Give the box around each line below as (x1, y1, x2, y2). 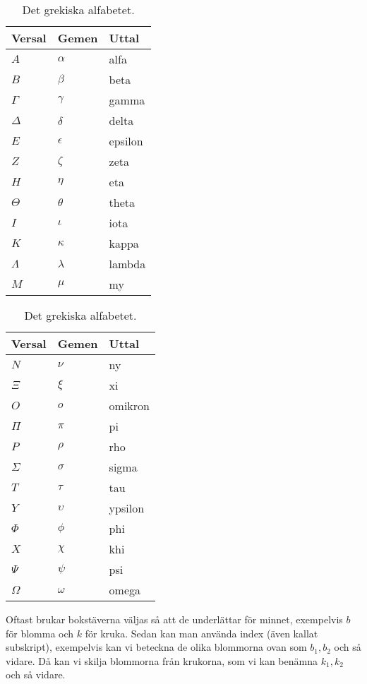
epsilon (109, 133, 143, 149)
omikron (109, 397, 150, 414)
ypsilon (109, 500, 145, 516)
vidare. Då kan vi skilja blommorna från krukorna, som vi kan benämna (6, 653, 318, 668)
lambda (109, 256, 146, 272)
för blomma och (6, 625, 74, 640)
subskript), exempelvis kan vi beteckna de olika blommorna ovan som (6, 640, 307, 654)
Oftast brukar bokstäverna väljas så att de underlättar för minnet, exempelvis (6, 612, 343, 626)
